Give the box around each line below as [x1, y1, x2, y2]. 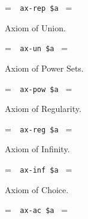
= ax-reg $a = [5, 122, 72, 135]
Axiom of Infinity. [5, 143, 70, 155]
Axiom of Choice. [5, 183, 69, 196]
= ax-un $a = [5, 42, 68, 54]
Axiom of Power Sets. [5, 61, 84, 74]
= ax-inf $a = [5, 163, 72, 175]
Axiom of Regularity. [5, 102, 81, 115]
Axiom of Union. [5, 21, 66, 34]
